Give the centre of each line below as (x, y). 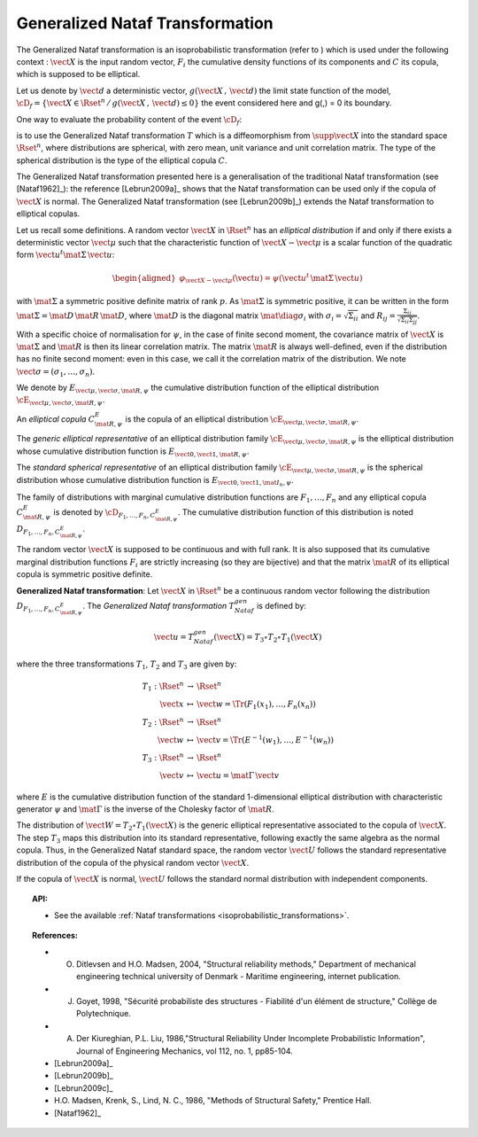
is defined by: (282, 605)
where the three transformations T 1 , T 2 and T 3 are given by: (127, 665)
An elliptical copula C (56, 419)
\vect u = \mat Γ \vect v (238, 775)
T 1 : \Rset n (163, 686)
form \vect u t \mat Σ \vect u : (66, 254)
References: (55, 936)
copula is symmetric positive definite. (85, 574)
